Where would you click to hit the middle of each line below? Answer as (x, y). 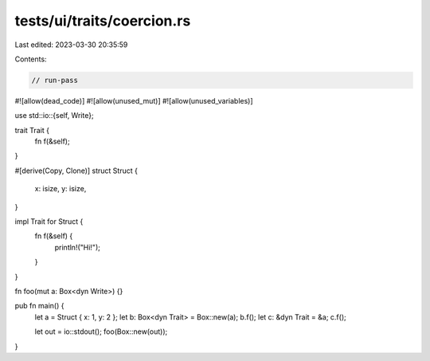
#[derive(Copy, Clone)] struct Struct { (76, 171)
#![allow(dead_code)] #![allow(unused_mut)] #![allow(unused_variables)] (134, 100)
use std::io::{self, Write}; (55, 116)
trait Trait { (32, 130)
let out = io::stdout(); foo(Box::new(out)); (101, 332)
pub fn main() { (39, 306)
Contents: (31, 59)
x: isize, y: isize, (61, 189)
